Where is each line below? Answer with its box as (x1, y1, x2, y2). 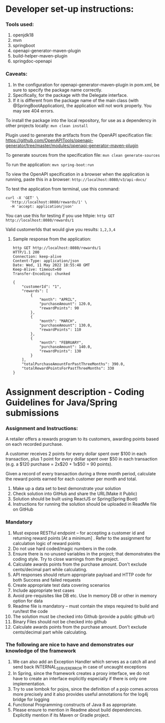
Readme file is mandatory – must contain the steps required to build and (12, 603, 159, 609)
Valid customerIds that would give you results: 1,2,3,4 (5, 226, 116, 232)
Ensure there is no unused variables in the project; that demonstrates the (12, 550, 161, 556)
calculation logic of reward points (12, 540, 81, 546)
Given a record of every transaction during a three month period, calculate (5, 471, 156, 477)
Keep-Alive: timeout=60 (12, 267, 62, 272)
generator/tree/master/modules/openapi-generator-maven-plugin (5, 143, 139, 148)
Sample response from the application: (12, 236, 91, 242)
